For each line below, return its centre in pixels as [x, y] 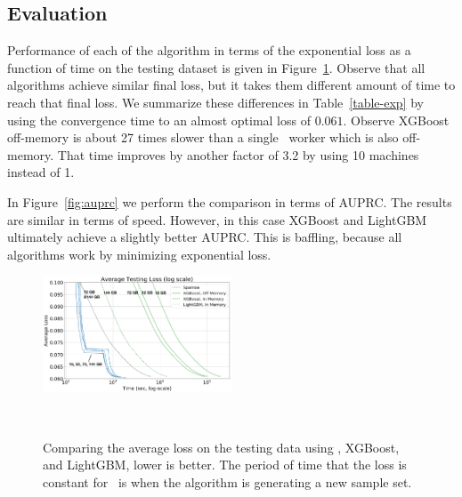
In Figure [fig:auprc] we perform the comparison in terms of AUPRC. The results [230, 201]
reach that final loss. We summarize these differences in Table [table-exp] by [215, 102]
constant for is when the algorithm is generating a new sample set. [227, 481]
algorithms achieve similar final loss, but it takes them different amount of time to [231, 85]
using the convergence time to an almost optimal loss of [159, 120]
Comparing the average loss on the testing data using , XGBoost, [221, 447]
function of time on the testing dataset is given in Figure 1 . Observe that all [216, 67]
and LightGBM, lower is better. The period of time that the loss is [225, 465]
